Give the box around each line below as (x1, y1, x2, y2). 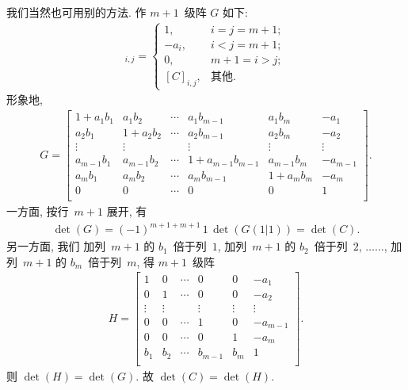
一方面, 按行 (6, 203, 69, 220)
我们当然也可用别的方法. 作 (6, 4, 147, 20)
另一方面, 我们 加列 (6, 238, 106, 254)
